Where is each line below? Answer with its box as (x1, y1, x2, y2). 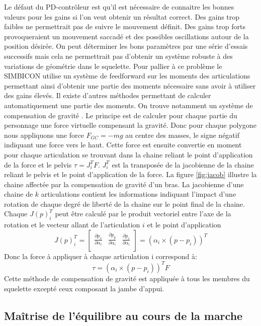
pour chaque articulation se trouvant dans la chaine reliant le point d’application (4, 149, 253, 159)
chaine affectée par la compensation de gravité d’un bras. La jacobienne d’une (4, 179, 244, 189)
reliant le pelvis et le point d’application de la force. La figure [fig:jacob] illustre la (4, 169, 257, 180)
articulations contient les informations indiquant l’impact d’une (41, 189, 236, 199)
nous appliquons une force (4, 129, 84, 140)
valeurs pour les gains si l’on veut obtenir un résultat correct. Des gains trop (4, 11, 240, 22)
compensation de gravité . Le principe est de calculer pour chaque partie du (4, 110, 237, 120)
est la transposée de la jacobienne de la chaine (112, 159, 254, 170)
